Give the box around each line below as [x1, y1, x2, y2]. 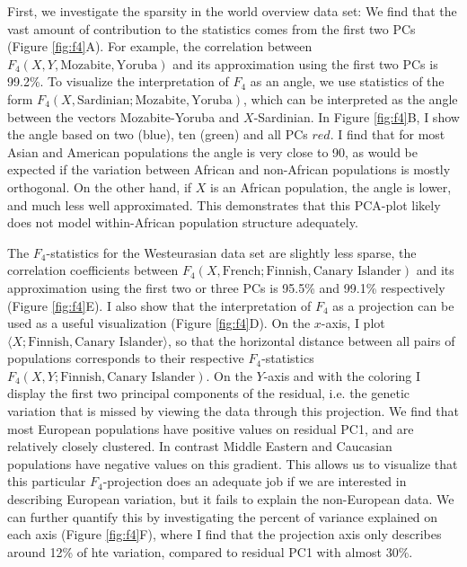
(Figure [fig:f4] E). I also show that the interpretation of [7, 296, 312, 315]
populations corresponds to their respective [7, 349, 244, 368]
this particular [7, 472, 86, 491]
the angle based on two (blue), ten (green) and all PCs [7, 125, 308, 144]
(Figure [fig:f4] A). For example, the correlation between [7, 37, 313, 56]
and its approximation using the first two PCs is [172, 54, 438, 73]
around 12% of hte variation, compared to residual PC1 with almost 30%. [7, 542, 413, 561]
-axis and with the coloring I [263, 366, 421, 385]
